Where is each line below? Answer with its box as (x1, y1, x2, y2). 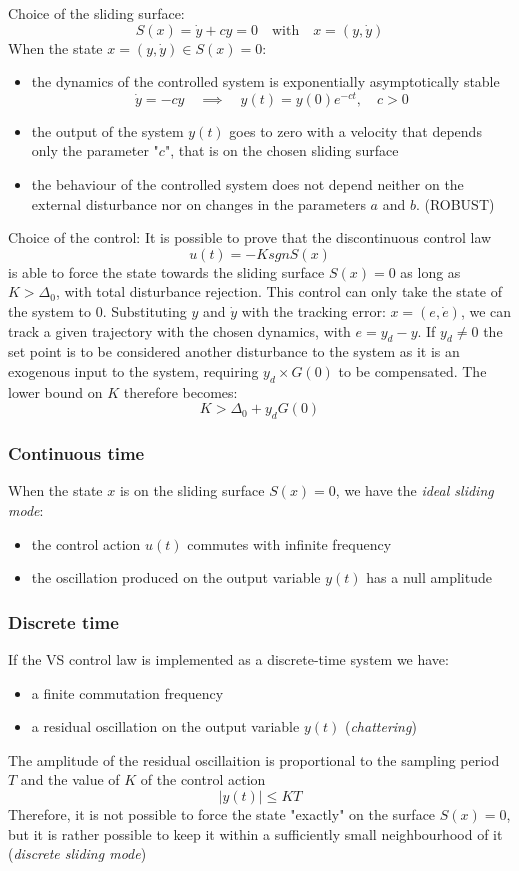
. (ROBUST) (415, 193, 495, 214)
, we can (460, 301, 512, 322)
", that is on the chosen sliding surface (164, 140, 399, 161)
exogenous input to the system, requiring (8, 361, 259, 381)
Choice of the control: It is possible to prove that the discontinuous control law (8, 227, 492, 248)
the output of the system (31, 120, 184, 141)
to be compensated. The (338, 361, 487, 381)
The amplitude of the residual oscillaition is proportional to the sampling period (8, 749, 500, 770)
